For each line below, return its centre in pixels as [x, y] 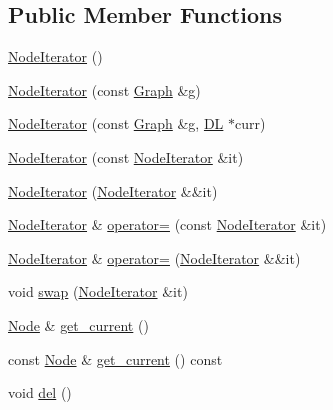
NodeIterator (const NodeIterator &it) [126, 156]
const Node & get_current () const [115, 358]
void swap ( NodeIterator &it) [98, 291]
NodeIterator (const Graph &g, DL [116, 123]
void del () [40, 392]
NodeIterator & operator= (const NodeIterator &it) [167, 224]
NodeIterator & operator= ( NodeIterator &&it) [154, 257]
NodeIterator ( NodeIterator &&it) [113, 190]
